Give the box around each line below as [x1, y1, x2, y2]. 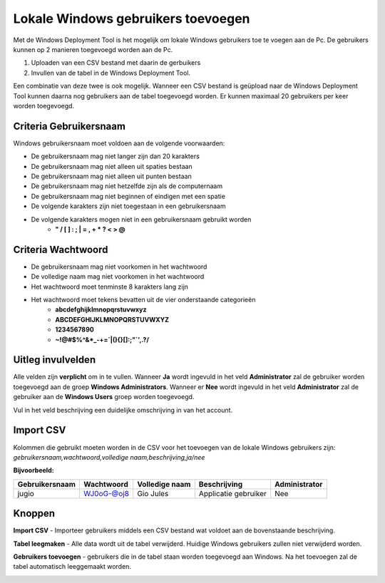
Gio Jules [136, 488, 169, 498]
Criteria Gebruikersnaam [13, 120, 126, 132]
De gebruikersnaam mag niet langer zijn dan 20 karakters [31, 152, 200, 160]
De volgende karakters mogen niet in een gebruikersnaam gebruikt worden [31, 215, 252, 224]
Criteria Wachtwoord [13, 243, 108, 256]
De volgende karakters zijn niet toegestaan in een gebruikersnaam [31, 202, 226, 210]
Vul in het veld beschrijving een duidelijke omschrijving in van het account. [13, 406, 233, 414]
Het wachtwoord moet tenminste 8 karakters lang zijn [31, 282, 189, 291]
